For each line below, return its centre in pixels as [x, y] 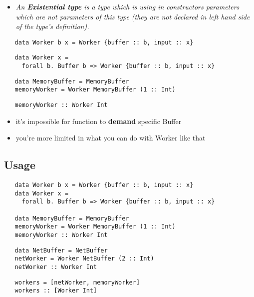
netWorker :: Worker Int [56, 267]
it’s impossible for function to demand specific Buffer [99, 121]
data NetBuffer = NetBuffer [61, 250]
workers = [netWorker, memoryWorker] [77, 282]
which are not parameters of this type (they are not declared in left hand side [133, 16]
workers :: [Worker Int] [56, 291]
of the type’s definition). [52, 26]
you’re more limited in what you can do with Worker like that [111, 138]
